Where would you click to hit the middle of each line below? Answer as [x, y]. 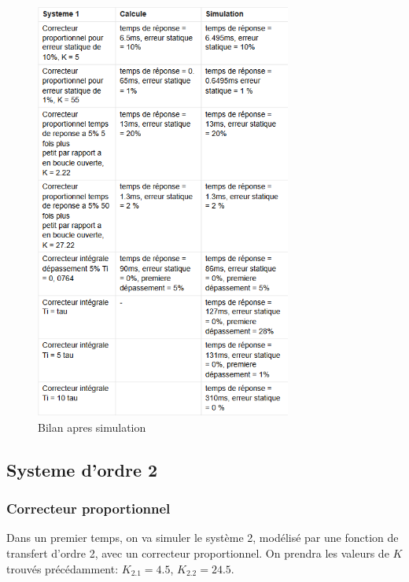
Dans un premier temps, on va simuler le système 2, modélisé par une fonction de [203, 538]
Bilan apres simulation [92, 427]
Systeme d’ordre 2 [82, 469]
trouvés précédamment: [63, 568]
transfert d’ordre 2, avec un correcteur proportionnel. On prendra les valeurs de [198, 553]
